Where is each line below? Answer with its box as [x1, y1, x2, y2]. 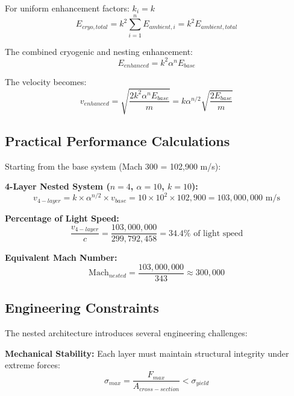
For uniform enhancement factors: [5, 2, 130, 14]
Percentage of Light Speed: [5, 211, 119, 224]
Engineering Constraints [5, 298, 159, 317]
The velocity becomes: [5, 75, 87, 88]
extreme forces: [5, 359, 60, 371]
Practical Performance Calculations [5, 131, 230, 150]
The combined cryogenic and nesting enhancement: [5, 45, 193, 57]
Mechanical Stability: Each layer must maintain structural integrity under [5, 346, 289, 359]
